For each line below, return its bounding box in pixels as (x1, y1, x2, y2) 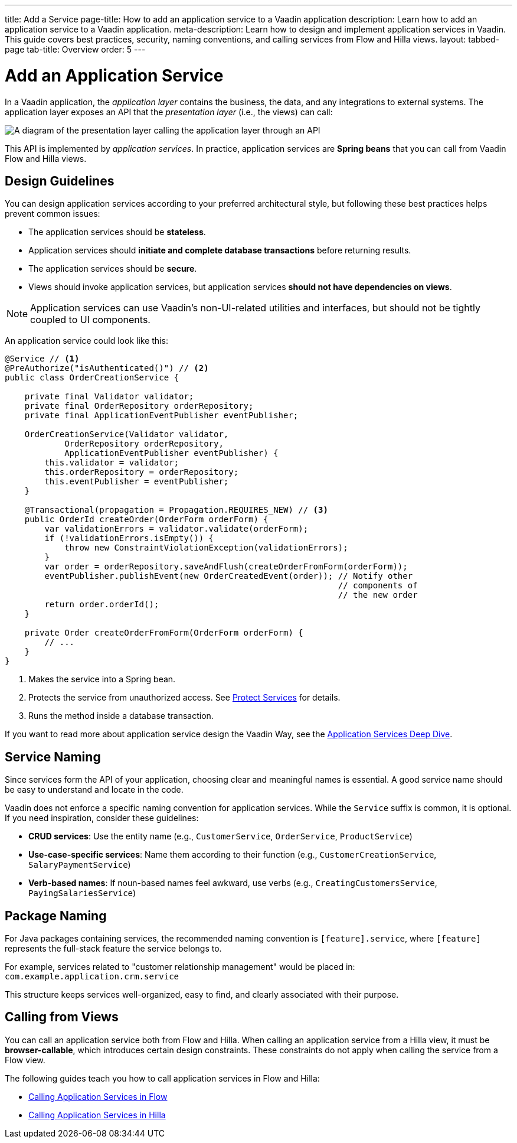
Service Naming (5, 749, 101, 764)
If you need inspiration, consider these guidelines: (5, 813, 199, 823)
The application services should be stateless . (28, 227, 206, 237)
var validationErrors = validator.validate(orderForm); (44, 524, 309, 534)
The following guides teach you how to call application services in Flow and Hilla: (5, 1073, 320, 1083)
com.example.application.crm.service (5, 972, 179, 982)
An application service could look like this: (5, 336, 168, 346)
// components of (338, 581, 418, 591)
